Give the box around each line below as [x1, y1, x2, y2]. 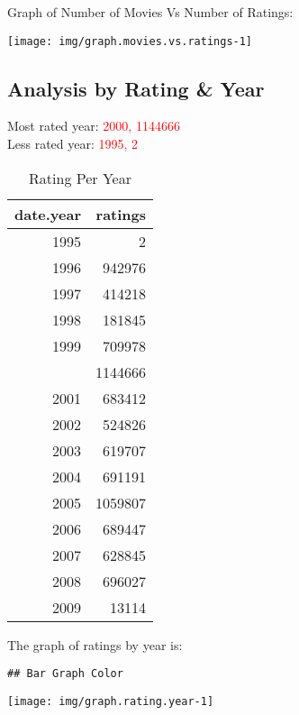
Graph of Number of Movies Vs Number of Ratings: [7, 3, 294, 21]
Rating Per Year [29, 167, 131, 188]
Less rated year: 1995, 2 [7, 134, 139, 153]
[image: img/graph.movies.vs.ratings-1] [7, 34, 253, 48]
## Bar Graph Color [7, 667, 123, 681]
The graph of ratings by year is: [7, 635, 183, 654]
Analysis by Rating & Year [7, 74, 265, 102]
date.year [14, 203, 82, 225]
